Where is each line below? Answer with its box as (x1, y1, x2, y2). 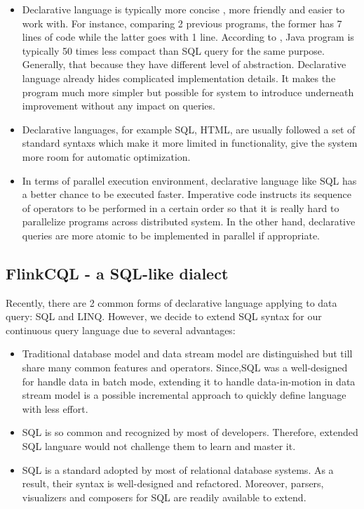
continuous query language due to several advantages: (6, 322, 236, 337)
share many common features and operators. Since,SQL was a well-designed (22, 360, 348, 375)
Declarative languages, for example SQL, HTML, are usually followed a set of (22, 121, 356, 136)
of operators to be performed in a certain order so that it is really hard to (22, 200, 339, 215)
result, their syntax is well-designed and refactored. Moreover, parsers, (22, 476, 324, 491)
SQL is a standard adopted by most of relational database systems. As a (22, 462, 334, 477)
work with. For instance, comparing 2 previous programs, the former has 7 (22, 15, 342, 30)
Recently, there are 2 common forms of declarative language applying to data (6, 295, 337, 310)
